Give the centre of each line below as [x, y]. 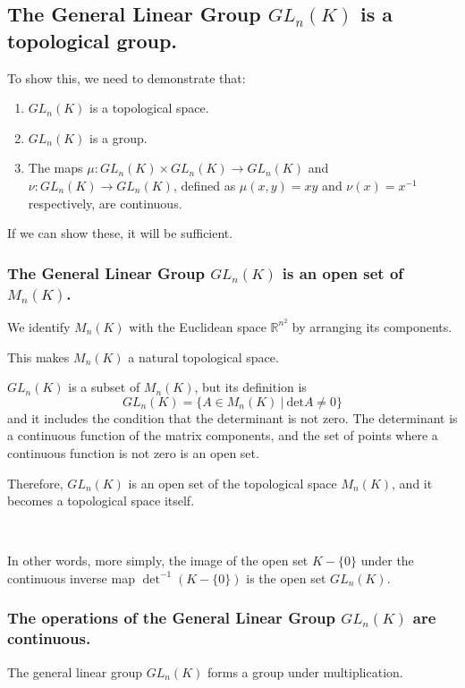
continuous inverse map [71, 578]
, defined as [204, 185]
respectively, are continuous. [105, 203]
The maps [55, 168]
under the [387, 561]
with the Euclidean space [198, 326]
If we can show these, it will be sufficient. [120, 233]
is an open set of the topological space [232, 483]
